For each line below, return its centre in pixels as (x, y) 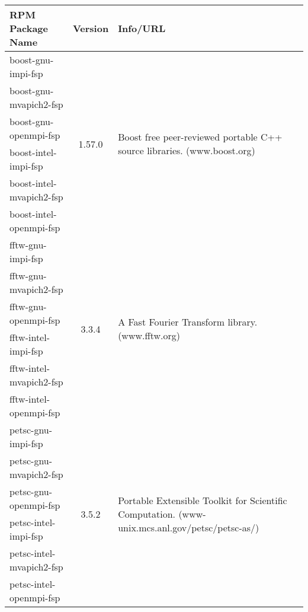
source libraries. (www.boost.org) (187, 150)
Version (91, 28)
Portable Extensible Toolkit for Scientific (203, 500)
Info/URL (142, 28)
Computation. (147, 514)
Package (29, 28)
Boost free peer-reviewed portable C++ (200, 137)
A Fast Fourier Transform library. (188, 322)
